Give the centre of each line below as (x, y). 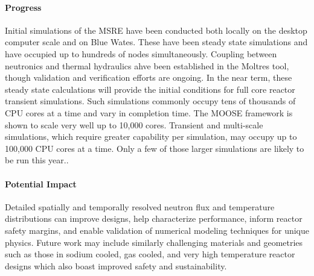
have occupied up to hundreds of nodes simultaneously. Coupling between (141, 53)
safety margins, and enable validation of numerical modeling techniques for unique (157, 230)
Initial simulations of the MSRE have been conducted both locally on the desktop (156, 30)
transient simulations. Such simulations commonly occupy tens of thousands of (150, 101)
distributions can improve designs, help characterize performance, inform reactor (154, 218)
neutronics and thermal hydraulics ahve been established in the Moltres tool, (147, 65)
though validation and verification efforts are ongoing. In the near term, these (149, 77)
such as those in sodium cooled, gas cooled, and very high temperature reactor (150, 254)
